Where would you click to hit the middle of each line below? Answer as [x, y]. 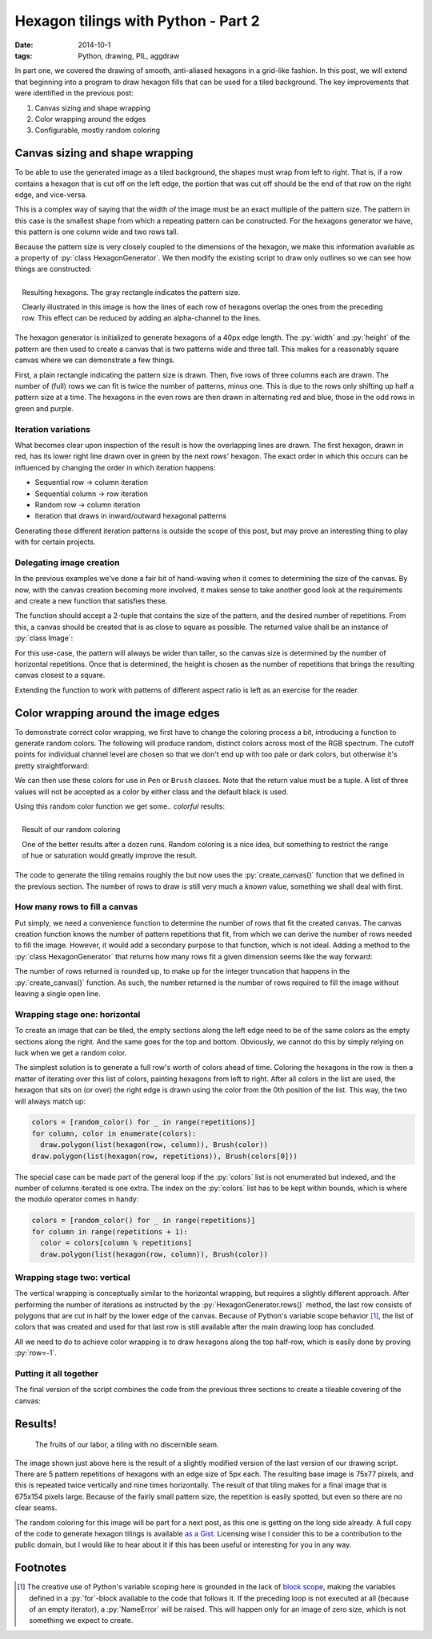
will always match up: [50, 1101]
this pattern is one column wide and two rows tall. [97, 232]
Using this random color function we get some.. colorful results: [120, 806]
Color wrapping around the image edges [117, 713]
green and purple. [44, 408]
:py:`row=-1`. [36, 1353]
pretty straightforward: [52, 765]
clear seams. [36, 1508]
